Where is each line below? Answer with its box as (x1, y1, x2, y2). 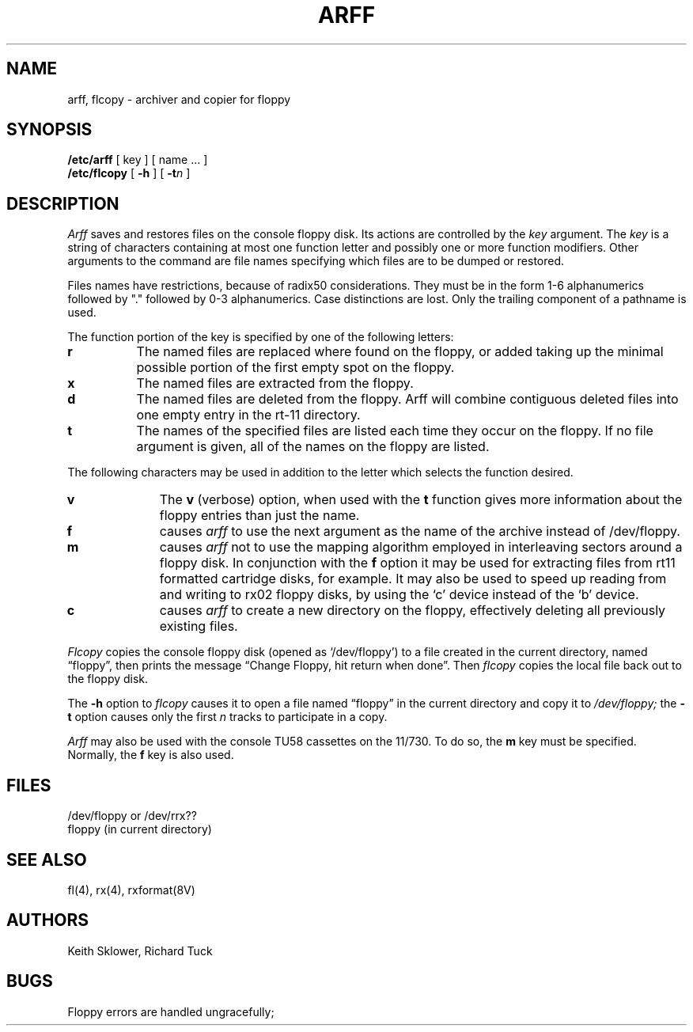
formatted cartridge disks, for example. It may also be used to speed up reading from (159, 571, 667, 587)
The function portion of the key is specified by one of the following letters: (67, 330, 454, 344)
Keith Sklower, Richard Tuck (67, 943, 213, 958)
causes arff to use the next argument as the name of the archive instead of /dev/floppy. (159, 523, 680, 540)
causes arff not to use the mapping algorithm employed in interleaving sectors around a (159, 539, 683, 556)
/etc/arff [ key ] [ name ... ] (67, 153, 208, 167)
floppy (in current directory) (67, 822, 212, 837)
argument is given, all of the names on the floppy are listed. (136, 438, 490, 455)
